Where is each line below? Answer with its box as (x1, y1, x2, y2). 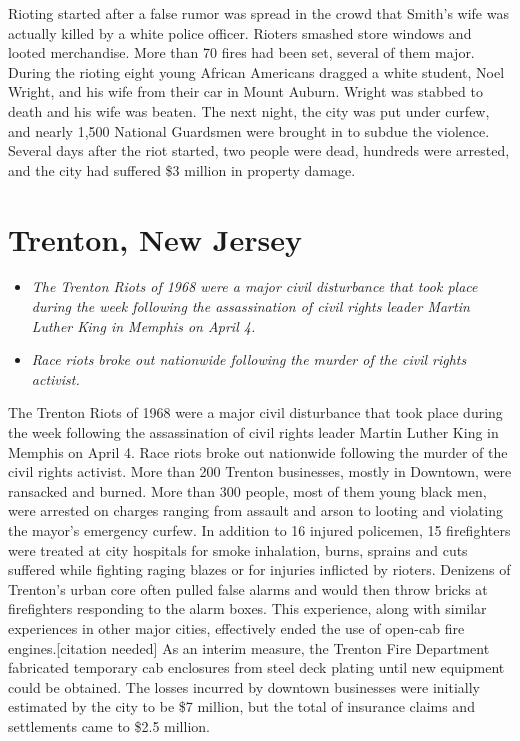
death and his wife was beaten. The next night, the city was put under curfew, (8, 100, 490, 121)
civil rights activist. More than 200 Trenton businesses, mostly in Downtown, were (8, 461, 512, 482)
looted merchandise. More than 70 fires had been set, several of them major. (8, 42, 475, 63)
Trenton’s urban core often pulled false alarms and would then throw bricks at (8, 578, 488, 599)
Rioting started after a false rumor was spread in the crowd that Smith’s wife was (8, 3, 509, 23)
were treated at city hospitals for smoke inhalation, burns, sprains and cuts (8, 539, 468, 560)
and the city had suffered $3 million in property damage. (8, 159, 356, 180)
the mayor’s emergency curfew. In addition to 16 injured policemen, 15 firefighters (8, 520, 511, 540)
